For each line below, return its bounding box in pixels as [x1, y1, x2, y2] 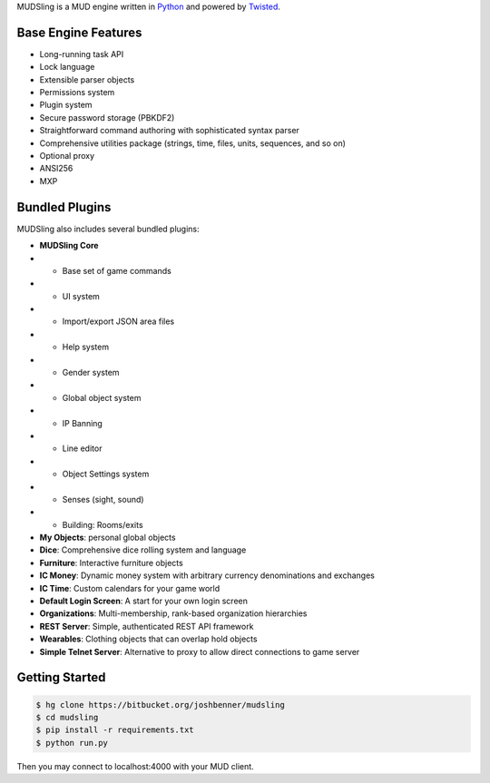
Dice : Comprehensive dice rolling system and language [39, 544, 247, 555]
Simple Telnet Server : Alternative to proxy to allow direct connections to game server [39, 646, 360, 657]
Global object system [62, 392, 142, 403]
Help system [62, 341, 109, 353]
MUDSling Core [39, 240, 99, 251]
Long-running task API [39, 48, 124, 59]
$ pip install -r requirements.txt [35, 725, 194, 735]
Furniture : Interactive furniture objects [39, 557, 183, 568]
